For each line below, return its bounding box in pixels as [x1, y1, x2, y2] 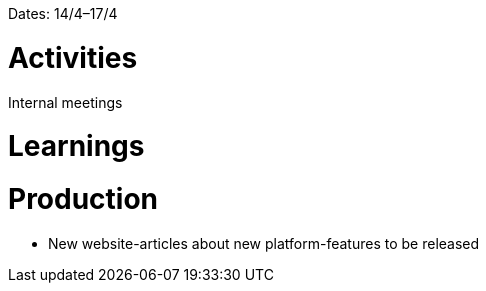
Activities [8, 40, 138, 75]
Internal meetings [8, 93, 123, 111]
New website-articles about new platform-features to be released [48, 234, 480, 252]
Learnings [8, 129, 145, 164]
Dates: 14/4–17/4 [8, 5, 118, 22]
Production [8, 182, 159, 216]
